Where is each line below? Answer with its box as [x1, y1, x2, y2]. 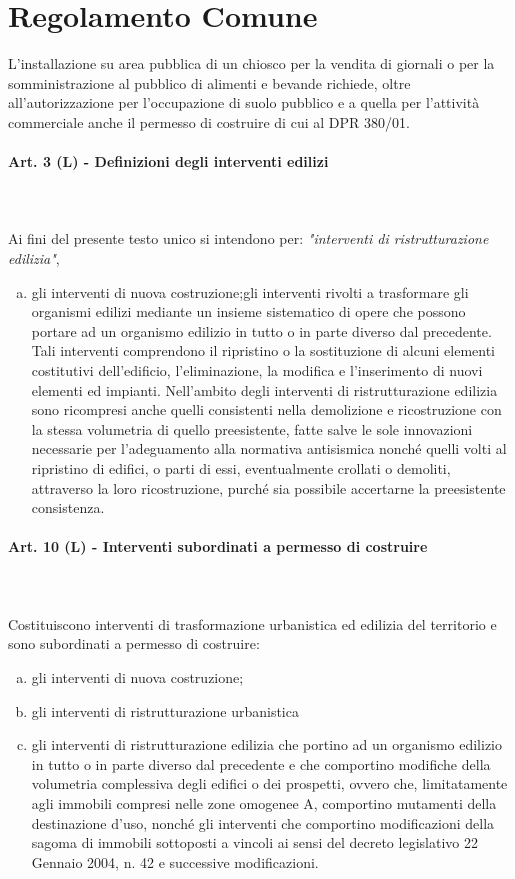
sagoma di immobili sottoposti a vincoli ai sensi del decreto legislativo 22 [31, 832, 478, 853]
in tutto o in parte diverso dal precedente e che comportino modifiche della [31, 753, 491, 774]
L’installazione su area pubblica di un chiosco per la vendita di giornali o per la [8, 53, 495, 74]
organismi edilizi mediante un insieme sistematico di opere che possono [31, 301, 466, 322]
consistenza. [31, 497, 105, 518]
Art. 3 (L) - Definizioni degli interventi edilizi [8, 151, 329, 172]
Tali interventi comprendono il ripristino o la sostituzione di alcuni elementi [31, 340, 495, 361]
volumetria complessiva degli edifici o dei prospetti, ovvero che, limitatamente [31, 773, 508, 794]
